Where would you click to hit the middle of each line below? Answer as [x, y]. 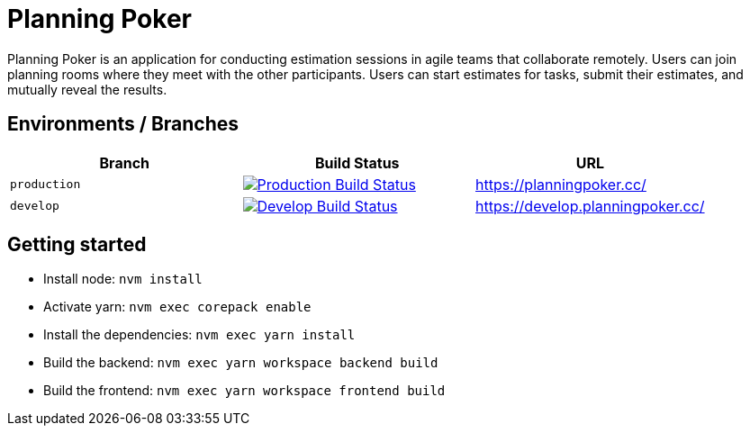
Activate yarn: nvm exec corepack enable [177, 307]
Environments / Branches [123, 124]
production [45, 185]
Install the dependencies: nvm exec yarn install [199, 335]
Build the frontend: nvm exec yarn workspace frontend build [244, 391]
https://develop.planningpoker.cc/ [590, 206]
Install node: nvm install [123, 279]
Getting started [77, 245]
